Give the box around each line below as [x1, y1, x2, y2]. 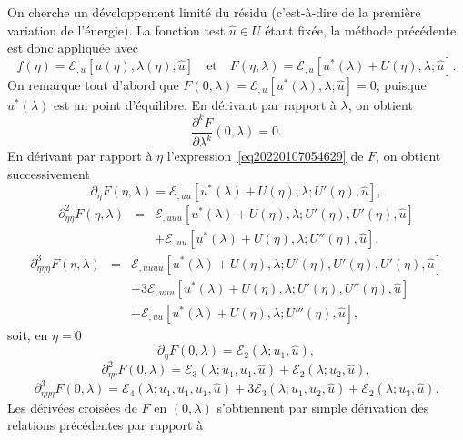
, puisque [376, 75, 427, 94]
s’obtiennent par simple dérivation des [216, 397, 429, 416]
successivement [7, 164, 90, 183]
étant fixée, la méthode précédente [265, 20, 457, 39]
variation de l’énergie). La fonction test [7, 20, 226, 39]
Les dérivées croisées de [7, 397, 137, 416]
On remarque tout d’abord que [7, 75, 179, 94]
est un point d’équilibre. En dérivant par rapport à [54, 95, 337, 114]
